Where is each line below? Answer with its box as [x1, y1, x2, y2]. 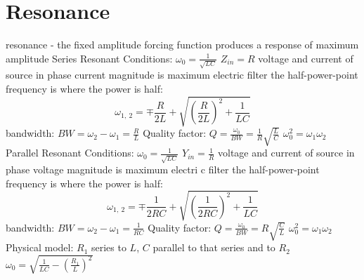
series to [91, 240, 126, 255]
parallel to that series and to [152, 240, 275, 255]
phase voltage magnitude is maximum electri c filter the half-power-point [6, 162, 320, 177]
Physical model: [6, 240, 74, 255]
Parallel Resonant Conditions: [6, 145, 134, 160]
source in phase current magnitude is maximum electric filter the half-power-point [6, 67, 358, 82]
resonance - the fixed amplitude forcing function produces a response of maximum [6, 37, 359, 52]
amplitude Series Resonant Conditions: [6, 51, 173, 65]
